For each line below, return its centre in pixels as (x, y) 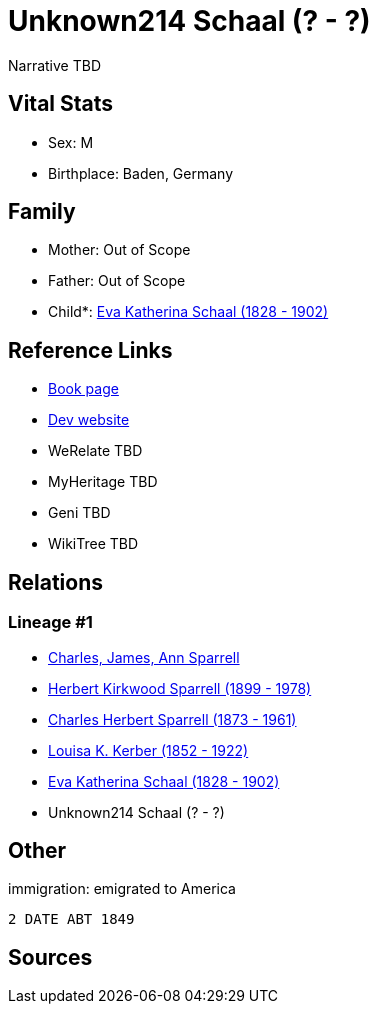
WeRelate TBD (95, 451)
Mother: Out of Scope (119, 250)
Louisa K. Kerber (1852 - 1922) (148, 750)
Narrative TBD (54, 65)
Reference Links (90, 350)
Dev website (89, 420)
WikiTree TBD (93, 544)
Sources (50, 957)
